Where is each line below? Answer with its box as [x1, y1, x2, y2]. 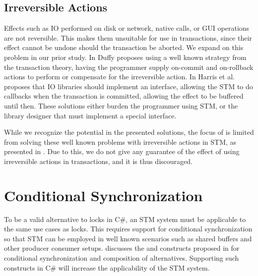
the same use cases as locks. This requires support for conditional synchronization [4, 223, 253, 234]
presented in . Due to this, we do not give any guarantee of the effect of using [4, 146, 240, 157]
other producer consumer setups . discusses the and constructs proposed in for [4, 243, 240, 253]
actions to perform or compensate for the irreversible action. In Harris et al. [4, 71, 235, 82]
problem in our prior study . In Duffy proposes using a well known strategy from [4, 52, 247, 62]
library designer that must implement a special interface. [4, 110, 177, 120]
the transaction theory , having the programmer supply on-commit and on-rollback [4, 61, 254, 72]
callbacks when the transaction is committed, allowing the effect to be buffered [4, 91, 244, 101]
